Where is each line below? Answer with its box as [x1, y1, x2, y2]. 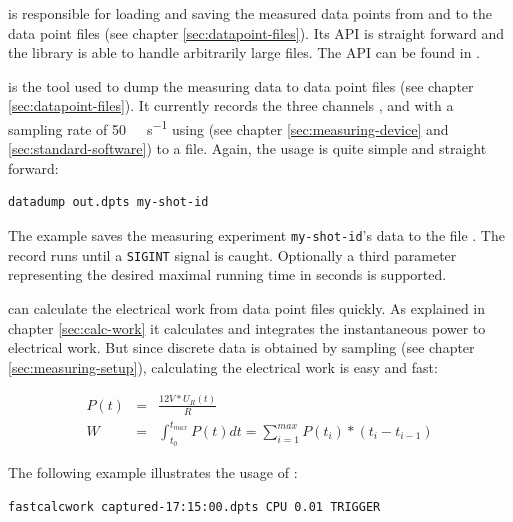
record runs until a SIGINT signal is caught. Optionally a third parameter [8, 244, 457, 265]
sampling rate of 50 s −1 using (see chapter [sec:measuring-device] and [8, 115, 449, 139]
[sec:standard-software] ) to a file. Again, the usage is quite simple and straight [8, 138, 487, 159]
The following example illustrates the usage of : [8, 462, 298, 483]
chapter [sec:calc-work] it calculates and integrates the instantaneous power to [8, 317, 486, 338]
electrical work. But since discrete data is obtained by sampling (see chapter [8, 337, 475, 358]
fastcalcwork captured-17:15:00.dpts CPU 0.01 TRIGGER [8, 499, 381, 514]
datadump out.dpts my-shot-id [8, 195, 209, 210]
